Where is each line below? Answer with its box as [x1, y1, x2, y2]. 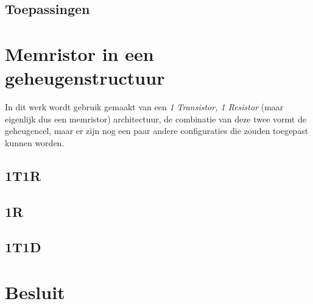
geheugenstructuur [5, 65, 165, 90]
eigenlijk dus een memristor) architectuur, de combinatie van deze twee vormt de [5, 112, 306, 125]
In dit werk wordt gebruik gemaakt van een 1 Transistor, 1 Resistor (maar [5, 101, 284, 113]
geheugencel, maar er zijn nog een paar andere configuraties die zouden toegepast [5, 124, 309, 137]
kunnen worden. [5, 136, 65, 149]
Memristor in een [5, 41, 154, 66]
